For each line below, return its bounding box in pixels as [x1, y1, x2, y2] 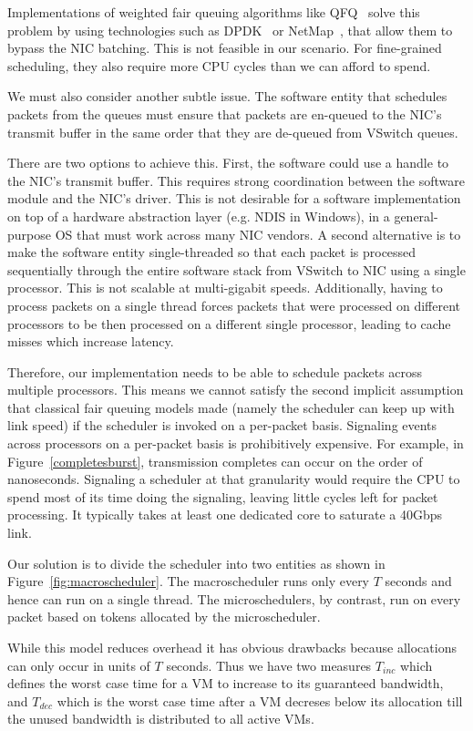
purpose [7, 224, 51, 243]
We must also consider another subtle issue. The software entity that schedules [7, 87, 447, 106]
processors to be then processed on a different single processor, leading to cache [7, 314, 451, 333]
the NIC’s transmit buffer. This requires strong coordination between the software [7, 170, 465, 190]
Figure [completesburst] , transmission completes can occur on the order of [7, 451, 423, 470]
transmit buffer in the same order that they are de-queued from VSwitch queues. [7, 122, 458, 141]
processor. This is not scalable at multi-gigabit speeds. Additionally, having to [7, 278, 443, 297]
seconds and [385, 571, 452, 591]
